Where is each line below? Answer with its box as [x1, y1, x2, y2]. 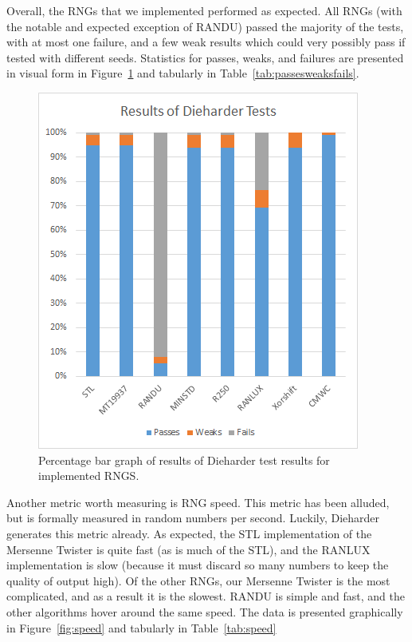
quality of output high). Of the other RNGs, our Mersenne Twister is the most [6, 572, 390, 588]
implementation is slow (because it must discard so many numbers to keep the [6, 557, 389, 573]
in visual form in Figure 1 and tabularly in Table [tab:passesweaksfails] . [6, 65, 359, 81]
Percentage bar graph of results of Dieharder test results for [38, 451, 330, 468]
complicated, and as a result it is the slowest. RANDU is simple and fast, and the [6, 588, 405, 604]
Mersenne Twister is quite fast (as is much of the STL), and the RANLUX [6, 541, 371, 557]
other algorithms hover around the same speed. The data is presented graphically [6, 603, 403, 620]
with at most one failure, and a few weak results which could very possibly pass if [6, 34, 406, 50]
